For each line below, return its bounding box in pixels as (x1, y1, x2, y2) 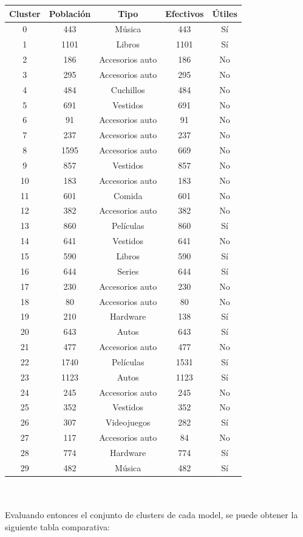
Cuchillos (111, 83, 145, 96)
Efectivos (165, 7, 204, 19)
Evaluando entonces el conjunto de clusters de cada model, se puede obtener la (5, 508, 298, 521)
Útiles (212, 7, 237, 19)
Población (49, 7, 91, 19)
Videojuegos (105, 416, 151, 429)
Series (117, 264, 139, 277)
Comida (113, 189, 143, 202)
